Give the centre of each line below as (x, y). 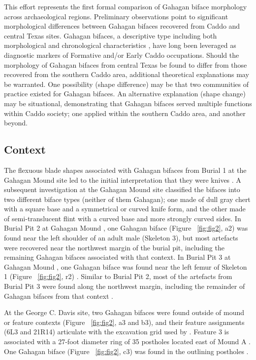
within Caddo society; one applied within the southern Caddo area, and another (125, 113)
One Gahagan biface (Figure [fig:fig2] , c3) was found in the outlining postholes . (126, 351)
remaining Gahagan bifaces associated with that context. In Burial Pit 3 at (117, 257)
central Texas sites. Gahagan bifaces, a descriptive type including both (111, 35)
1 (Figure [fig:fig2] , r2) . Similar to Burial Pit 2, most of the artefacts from (118, 276)
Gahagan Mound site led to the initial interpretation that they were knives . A (123, 180)
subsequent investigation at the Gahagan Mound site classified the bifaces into (122, 189)
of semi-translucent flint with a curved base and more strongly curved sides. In (123, 218)
